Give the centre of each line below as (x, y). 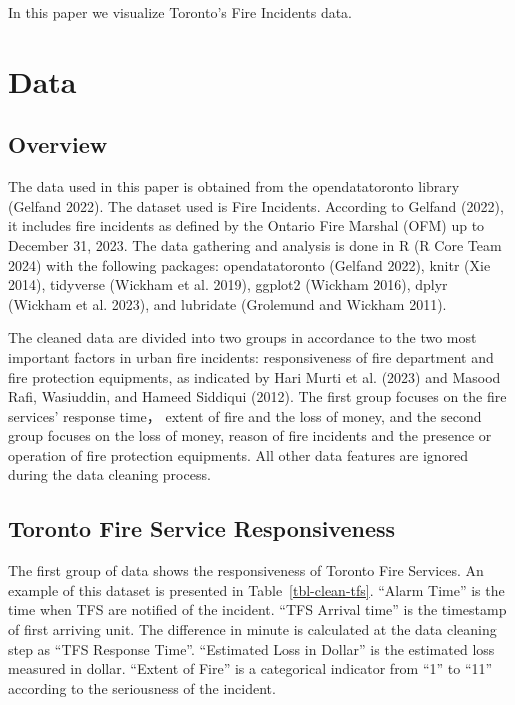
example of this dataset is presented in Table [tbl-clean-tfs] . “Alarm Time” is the (256, 589)
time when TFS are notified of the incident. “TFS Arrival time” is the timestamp (257, 609)
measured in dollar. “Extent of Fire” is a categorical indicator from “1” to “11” (250, 668)
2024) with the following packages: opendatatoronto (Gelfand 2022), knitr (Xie (249, 264)
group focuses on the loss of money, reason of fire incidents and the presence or (250, 435)
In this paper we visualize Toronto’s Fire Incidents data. (180, 12)
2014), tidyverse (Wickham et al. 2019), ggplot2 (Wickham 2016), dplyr (228, 284)
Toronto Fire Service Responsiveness (202, 528)
